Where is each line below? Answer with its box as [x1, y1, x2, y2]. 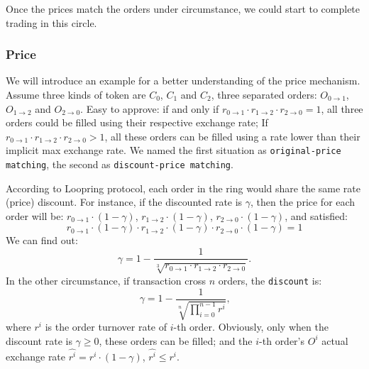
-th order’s [259, 333, 305, 348]
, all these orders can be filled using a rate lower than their [104, 128, 360, 143]
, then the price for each [250, 194, 356, 209]
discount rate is [6, 333, 72, 348]
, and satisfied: [285, 208, 348, 223]
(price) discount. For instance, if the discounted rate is [6, 194, 243, 209]
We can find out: [6, 233, 78, 248]
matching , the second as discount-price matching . [6, 157, 233, 172]
